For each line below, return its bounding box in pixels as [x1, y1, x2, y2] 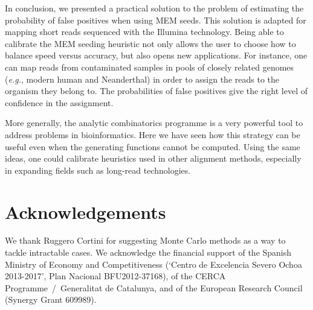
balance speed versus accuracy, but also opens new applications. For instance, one [5, 49, 308, 62]
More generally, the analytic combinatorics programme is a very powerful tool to [5, 116, 303, 129]
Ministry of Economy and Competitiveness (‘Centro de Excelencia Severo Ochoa [5, 258, 302, 270]
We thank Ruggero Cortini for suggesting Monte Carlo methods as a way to [5, 234, 286, 247]
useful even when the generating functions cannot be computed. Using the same [5, 140, 300, 153]
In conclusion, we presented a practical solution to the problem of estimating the [5, 2, 304, 14]
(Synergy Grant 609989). [5, 293, 97, 306]
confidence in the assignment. [5, 96, 114, 109]
